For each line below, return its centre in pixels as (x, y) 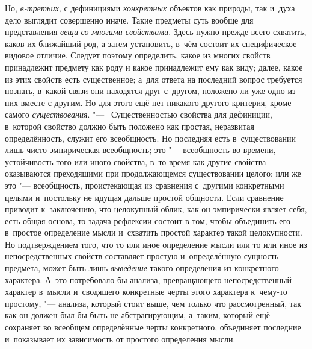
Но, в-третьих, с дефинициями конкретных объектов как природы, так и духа (150, 8)
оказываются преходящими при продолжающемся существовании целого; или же (153, 173)
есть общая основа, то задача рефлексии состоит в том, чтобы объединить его (148, 220)
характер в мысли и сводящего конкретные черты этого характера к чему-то (146, 291)
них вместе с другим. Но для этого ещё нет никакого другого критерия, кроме (148, 102)
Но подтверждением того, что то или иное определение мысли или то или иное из (156, 244)
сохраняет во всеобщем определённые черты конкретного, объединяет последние (153, 327)
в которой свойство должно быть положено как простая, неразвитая (130, 126)
